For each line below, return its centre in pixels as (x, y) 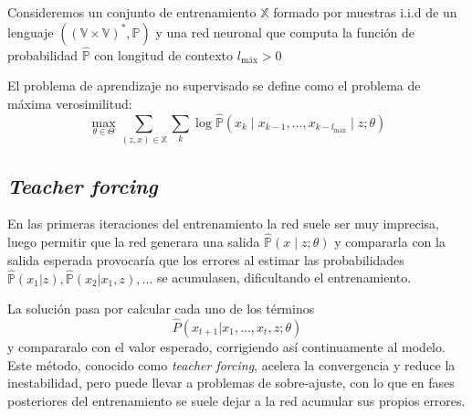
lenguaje (31, 32)
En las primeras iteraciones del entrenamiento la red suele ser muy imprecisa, (223, 224)
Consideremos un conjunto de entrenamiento (132, 12)
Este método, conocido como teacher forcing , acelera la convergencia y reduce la (231, 364)
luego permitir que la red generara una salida (134, 242)
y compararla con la (390, 242)
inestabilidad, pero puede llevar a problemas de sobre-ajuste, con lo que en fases (231, 383)
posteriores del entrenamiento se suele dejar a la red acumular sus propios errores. (236, 400)
